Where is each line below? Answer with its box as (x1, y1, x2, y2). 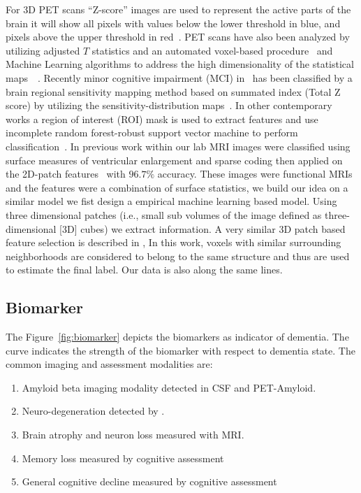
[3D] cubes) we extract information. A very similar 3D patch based (59, 221, 346, 236)
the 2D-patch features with (6, 166, 126, 181)
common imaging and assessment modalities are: (6, 357, 213, 371)
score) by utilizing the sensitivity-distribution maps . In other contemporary (6, 98, 332, 113)
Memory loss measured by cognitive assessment (22, 450, 224, 465)
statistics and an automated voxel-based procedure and (91, 43, 333, 57)
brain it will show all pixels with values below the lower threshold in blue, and (6, 15, 341, 30)
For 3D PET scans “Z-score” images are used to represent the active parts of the (6, 2, 351, 16)
